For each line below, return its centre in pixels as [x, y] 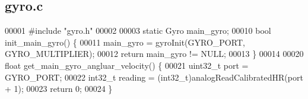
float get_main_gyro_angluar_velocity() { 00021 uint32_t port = [127, 65]
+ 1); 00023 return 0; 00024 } [59, 89]
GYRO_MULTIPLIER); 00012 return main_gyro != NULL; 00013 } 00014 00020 [154, 54]
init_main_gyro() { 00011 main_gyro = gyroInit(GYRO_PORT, [125, 42]
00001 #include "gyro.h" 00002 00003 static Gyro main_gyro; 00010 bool [138, 31]
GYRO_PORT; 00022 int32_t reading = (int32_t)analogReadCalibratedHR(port [154, 77]
